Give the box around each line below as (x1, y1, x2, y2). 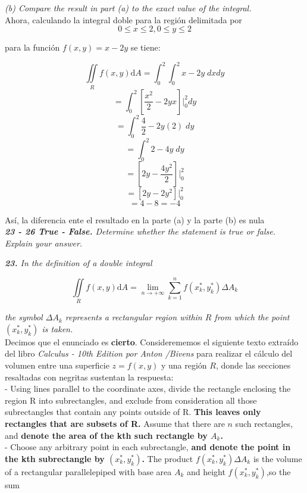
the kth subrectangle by (5, 452, 105, 464)
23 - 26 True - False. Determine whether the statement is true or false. (5, 225, 275, 238)
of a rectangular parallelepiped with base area (5, 465, 172, 478)
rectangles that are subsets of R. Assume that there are (5, 417, 225, 429)
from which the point (214, 311, 290, 323)
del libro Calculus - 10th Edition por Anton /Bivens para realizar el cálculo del (5, 347, 293, 360)
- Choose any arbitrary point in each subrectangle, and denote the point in (5, 441, 291, 453)
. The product (142, 452, 193, 464)
